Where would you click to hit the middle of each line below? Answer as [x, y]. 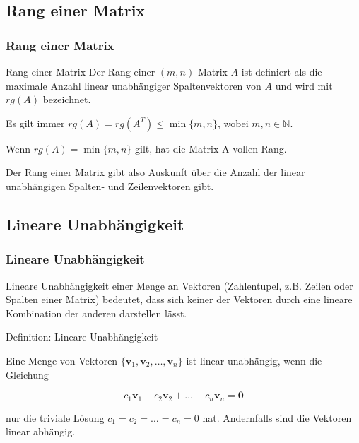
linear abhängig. [41, 431]
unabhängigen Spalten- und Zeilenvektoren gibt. [110, 185]
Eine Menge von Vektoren [62, 360]
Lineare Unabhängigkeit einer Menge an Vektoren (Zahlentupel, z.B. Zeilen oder [179, 285]
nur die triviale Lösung [55, 417]
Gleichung [27, 374]
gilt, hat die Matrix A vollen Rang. [211, 148]
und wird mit [304, 85]
